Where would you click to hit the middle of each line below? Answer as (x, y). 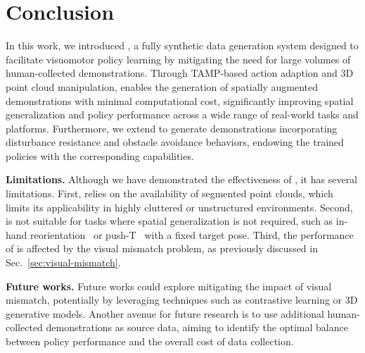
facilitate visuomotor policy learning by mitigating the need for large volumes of (178, 59)
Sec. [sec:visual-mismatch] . (63, 262)
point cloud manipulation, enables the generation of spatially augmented (162, 86)
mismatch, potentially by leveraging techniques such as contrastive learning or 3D (182, 300)
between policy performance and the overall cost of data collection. (150, 341)
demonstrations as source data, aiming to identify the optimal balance (197, 327)
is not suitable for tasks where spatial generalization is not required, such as (169, 221)
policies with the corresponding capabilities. (100, 155)
